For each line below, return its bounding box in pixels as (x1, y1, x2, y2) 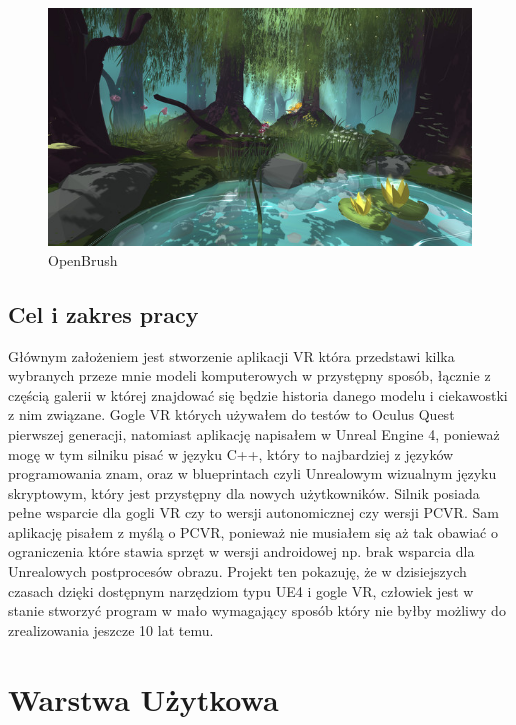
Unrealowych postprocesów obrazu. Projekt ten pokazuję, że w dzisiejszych (8, 561, 467, 582)
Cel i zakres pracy (8, 298, 199, 329)
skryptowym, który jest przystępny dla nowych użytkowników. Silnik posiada (8, 482, 480, 503)
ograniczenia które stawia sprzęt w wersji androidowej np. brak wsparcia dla (8, 541, 475, 562)
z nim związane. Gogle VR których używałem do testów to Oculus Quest (8, 404, 455, 425)
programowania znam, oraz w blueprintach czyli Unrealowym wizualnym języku (8, 463, 497, 484)
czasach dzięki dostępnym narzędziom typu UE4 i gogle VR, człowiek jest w (8, 580, 474, 601)
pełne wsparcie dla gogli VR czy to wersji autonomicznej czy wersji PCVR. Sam (8, 502, 499, 523)
